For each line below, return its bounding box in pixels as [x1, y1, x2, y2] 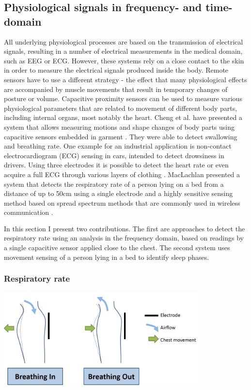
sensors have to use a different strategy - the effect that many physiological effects [4, 74, 247, 84]
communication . [4, 207, 53, 217]
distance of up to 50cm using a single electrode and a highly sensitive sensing [4, 188, 233, 198]
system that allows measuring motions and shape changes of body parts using [4, 121, 235, 132]
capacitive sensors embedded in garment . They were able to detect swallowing [4, 131, 237, 141]
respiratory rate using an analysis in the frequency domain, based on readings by [4, 233, 244, 243]
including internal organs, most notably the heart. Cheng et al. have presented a [4, 112, 242, 122]
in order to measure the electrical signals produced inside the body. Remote [4, 65, 229, 75]
